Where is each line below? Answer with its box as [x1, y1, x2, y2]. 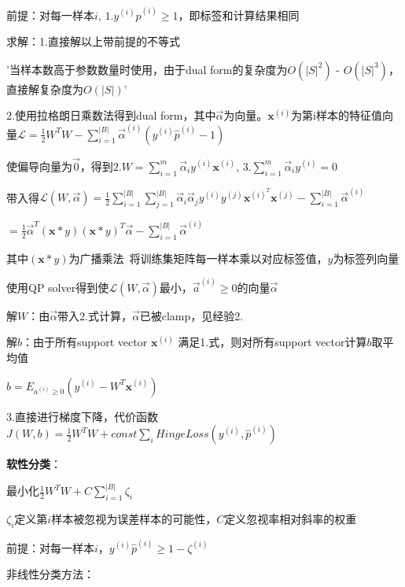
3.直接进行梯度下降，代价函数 [6, 408, 158, 424]
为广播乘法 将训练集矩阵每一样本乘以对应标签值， [68, 249, 328, 266]
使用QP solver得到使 [6, 279, 109, 295]
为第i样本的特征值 [291, 107, 382, 124]
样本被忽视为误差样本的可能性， [51, 511, 217, 527]
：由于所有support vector [22, 334, 148, 350]
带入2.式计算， [57, 307, 132, 323]
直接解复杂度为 [6, 80, 83, 97]
